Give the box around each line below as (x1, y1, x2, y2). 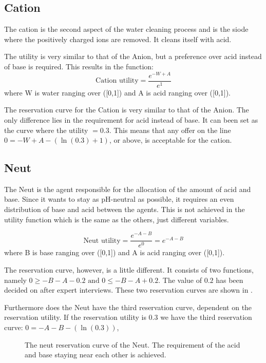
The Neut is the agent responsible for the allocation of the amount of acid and (4, 183, 251, 194)
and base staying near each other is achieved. (25, 349, 166, 360)
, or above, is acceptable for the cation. (109, 135, 232, 145)
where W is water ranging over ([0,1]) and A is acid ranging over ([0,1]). (4, 87, 231, 98)
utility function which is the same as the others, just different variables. (4, 214, 229, 224)
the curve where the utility (4, 124, 88, 135)
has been (216, 274, 243, 285)
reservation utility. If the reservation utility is (4, 312, 146, 322)
